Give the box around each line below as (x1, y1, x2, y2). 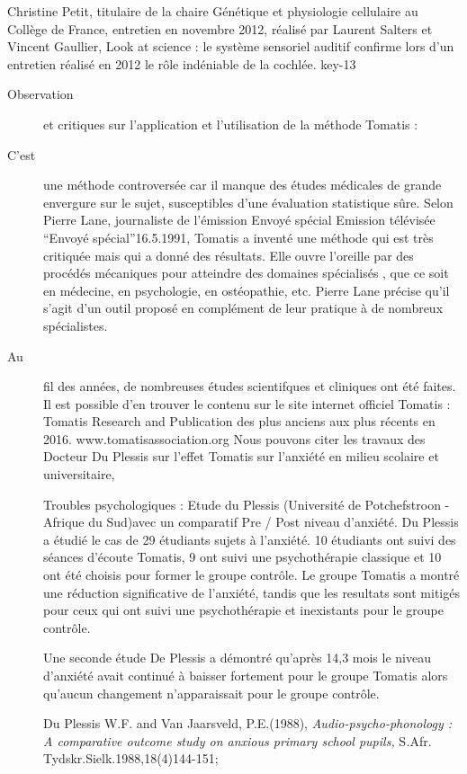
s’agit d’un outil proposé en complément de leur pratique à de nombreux (43, 298, 444, 317)
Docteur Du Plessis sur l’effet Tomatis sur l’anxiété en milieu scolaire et (43, 447, 439, 466)
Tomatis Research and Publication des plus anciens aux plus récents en (43, 412, 436, 431)
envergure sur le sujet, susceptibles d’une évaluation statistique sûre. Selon (43, 192, 454, 211)
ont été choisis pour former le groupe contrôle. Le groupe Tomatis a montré (43, 565, 460, 584)
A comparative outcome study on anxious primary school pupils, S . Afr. (43, 731, 432, 750)
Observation (7, 85, 74, 103)
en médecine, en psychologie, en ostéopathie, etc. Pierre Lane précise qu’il (43, 280, 450, 299)
